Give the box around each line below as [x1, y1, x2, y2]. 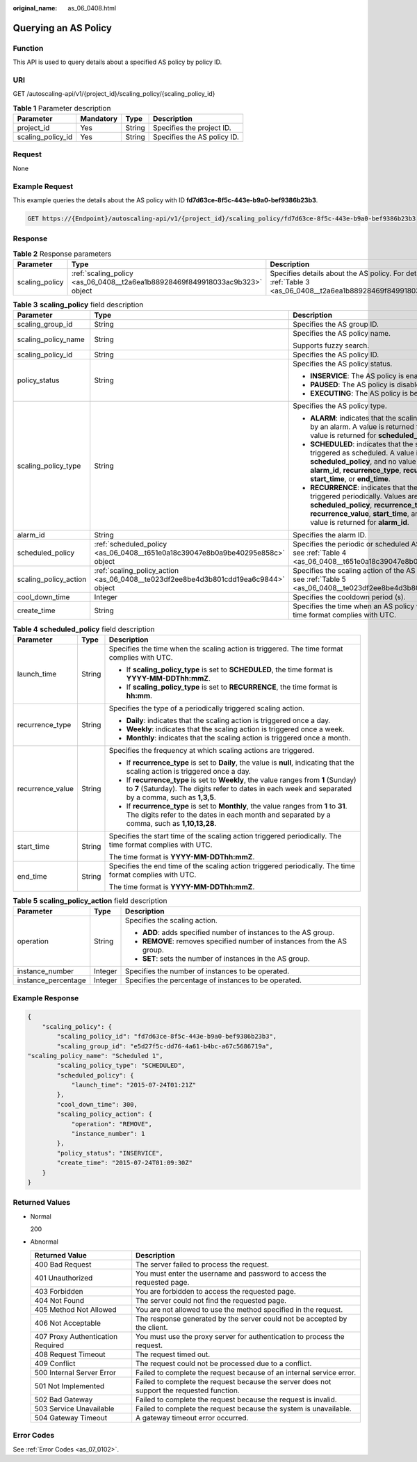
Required [34, 1340, 65, 1350]
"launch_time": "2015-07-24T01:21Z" [71, 1081, 197, 1089]
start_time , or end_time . [310, 474, 391, 484]
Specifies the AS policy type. [293, 401, 387, 411]
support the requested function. [136, 1386, 240, 1395]
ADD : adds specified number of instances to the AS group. [142, 928, 335, 938]
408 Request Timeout [34, 1349, 106, 1359]
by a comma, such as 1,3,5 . [126, 793, 216, 802]
